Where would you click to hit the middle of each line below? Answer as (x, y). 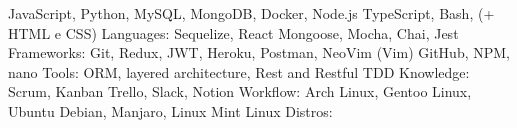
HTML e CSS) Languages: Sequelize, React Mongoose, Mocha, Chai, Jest (233, 32)
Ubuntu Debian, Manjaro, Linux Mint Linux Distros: (170, 110)
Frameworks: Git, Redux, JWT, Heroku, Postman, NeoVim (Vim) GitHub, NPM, (259, 52)
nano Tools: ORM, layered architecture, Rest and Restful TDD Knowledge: (239, 71)
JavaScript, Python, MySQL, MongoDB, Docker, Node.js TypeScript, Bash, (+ (251, 13)
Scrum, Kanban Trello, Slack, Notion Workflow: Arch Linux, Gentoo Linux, (240, 91)
